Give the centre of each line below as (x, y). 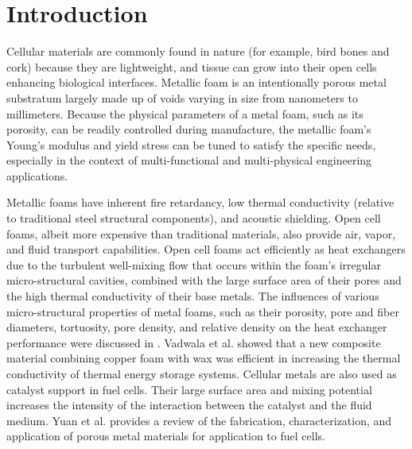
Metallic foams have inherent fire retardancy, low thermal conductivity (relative (200, 202)
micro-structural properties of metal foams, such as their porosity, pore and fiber (203, 311)
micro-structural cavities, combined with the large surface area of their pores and (204, 280)
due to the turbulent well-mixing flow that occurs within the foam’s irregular (194, 264)
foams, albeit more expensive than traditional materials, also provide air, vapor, (201, 233)
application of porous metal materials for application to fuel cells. (166, 436)
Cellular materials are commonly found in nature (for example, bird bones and (198, 51)
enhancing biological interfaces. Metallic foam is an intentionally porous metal (196, 82)
